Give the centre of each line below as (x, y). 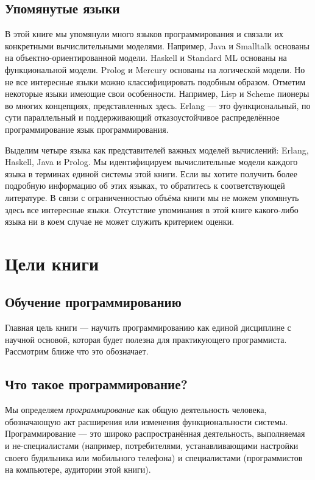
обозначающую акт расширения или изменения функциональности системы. (147, 421)
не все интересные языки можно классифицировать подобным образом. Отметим (155, 81)
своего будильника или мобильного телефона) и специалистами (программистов (154, 457)
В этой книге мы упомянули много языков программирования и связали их (144, 34)
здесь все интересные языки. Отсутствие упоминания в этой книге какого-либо (152, 209)
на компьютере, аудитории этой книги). (78, 469)
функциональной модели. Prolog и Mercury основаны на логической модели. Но (155, 69)
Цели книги (52, 263)
